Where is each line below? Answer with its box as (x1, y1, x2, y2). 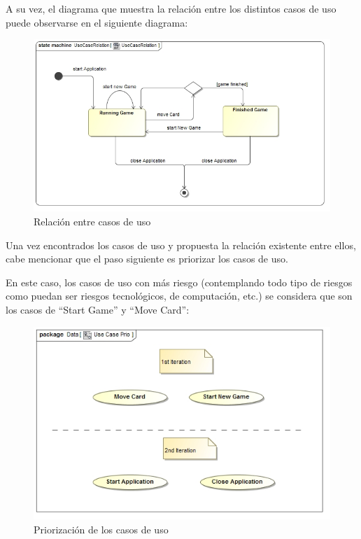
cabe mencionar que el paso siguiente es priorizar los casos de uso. (6, 251, 288, 266)
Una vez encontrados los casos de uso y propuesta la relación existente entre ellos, (6, 237, 356, 252)
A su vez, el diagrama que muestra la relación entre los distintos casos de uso (6, 1, 337, 15)
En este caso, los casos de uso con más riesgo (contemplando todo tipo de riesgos (6, 274, 353, 289)
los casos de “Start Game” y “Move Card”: (6, 302, 190, 316)
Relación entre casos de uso (34, 213, 151, 228)
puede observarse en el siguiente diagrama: (6, 15, 188, 29)
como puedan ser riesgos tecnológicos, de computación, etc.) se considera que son (6, 288, 353, 303)
